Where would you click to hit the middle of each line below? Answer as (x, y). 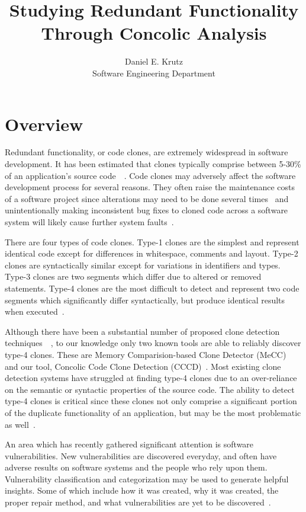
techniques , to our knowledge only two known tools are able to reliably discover (153, 343)
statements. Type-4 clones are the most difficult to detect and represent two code (152, 288)
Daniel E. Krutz (154, 61)
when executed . (35, 311)
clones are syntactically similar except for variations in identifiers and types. (143, 265)
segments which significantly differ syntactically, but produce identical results (145, 300)
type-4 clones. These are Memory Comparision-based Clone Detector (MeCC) (146, 354)
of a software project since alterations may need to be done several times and (147, 198)
